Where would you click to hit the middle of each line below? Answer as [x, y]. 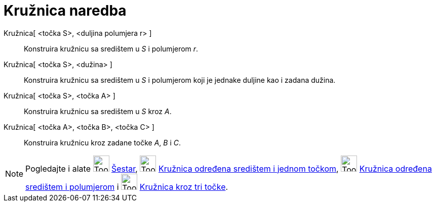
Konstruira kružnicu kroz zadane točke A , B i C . [102, 142]
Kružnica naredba [65, 11]
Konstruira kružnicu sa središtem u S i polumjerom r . [111, 48]
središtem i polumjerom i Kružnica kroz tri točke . [127, 187]
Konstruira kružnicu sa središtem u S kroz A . [98, 111]
